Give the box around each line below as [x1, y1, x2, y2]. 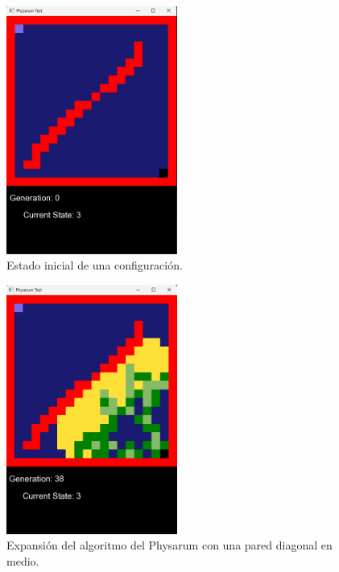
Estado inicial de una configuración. [6, 257, 183, 274]
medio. [6, 552, 39, 569]
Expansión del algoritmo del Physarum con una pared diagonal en [6, 537, 333, 553]
